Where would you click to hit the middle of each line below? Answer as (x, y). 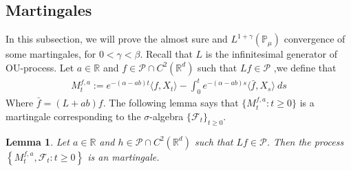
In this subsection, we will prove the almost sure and (117, 39)
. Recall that (166, 54)
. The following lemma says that (171, 103)
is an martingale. (124, 156)
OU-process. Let (40, 67)
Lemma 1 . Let (38, 141)
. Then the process (305, 141)
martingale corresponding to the (73, 116)
